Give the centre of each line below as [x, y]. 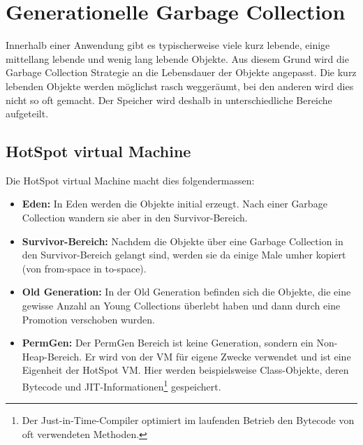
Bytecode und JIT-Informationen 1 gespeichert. [121, 385]
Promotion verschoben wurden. [88, 319]
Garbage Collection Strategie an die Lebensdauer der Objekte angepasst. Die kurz [181, 72]
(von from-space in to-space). [84, 268]
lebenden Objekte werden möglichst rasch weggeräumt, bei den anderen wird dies [180, 86]
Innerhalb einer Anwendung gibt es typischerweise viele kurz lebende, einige [168, 45]
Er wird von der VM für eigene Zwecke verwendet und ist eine [218, 356]
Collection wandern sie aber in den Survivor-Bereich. [135, 218]
